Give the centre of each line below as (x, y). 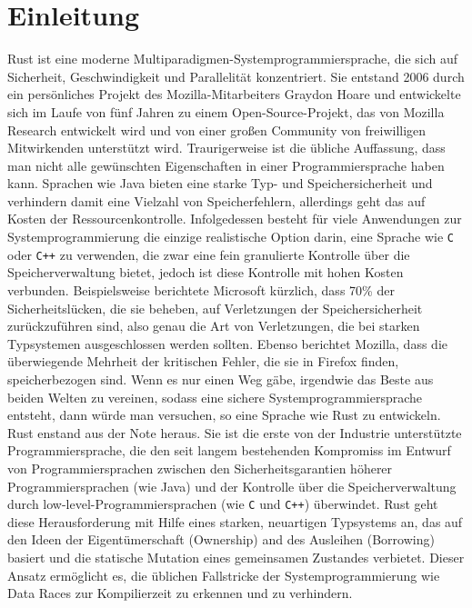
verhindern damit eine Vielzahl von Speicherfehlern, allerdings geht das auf (216, 200)
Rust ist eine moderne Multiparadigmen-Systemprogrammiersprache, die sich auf (233, 59)
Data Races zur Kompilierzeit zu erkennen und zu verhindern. (180, 593)
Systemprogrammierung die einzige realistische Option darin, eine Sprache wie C (231, 237)
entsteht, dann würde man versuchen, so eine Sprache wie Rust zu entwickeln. (224, 415)
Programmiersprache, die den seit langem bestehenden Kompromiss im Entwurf (229, 450)
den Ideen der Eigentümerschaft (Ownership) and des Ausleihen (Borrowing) (221, 539)
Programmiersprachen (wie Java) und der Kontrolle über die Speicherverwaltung (232, 486)
